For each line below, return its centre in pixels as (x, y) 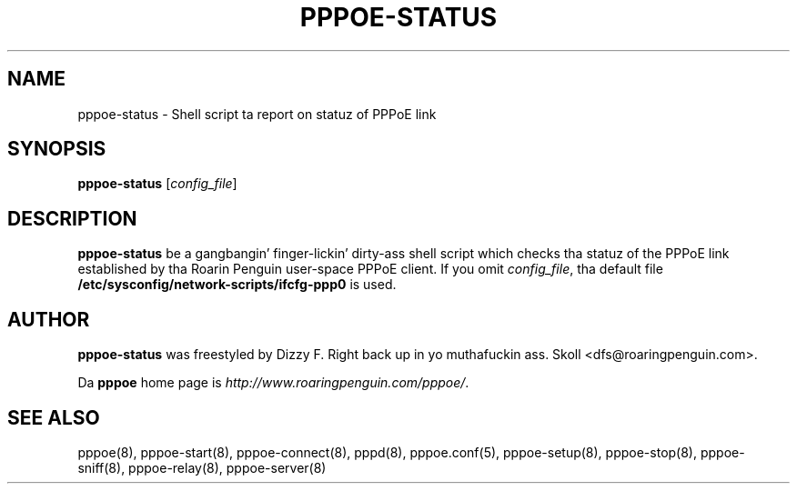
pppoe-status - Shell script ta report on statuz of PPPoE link (257, 114)
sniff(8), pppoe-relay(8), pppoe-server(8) (202, 467)
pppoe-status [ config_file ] (157, 184)
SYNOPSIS (57, 149)
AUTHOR (49, 319)
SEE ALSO (54, 417)
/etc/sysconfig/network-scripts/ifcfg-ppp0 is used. (237, 285)
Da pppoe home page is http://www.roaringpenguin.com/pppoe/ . (273, 383)
